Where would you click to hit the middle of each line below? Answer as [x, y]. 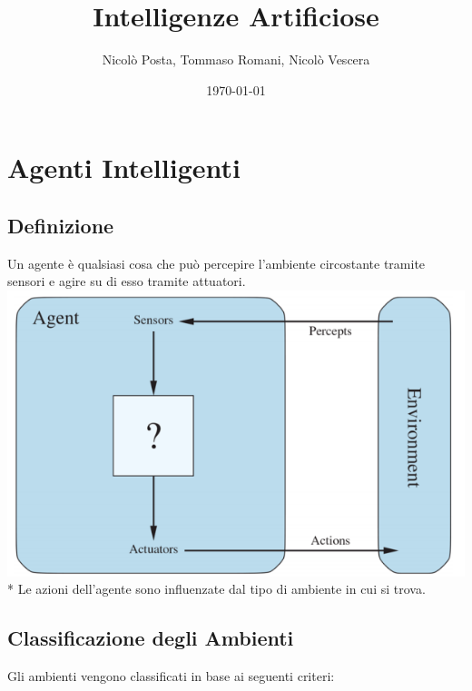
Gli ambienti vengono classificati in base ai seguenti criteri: [171, 676]
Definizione [61, 225]
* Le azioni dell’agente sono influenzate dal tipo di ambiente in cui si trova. [216, 589]
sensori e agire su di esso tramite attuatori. [127, 281]
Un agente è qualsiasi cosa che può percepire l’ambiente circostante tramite [216, 263]
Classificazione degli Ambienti [151, 638]
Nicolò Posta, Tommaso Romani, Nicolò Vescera [236, 59]
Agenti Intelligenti [124, 168]
